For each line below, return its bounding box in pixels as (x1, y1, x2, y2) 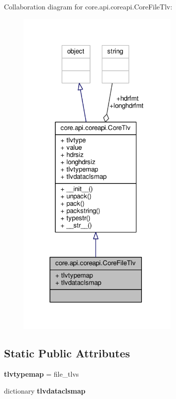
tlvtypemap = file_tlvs (4, 369, 79, 379)
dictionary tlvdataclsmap (4, 385, 86, 396)
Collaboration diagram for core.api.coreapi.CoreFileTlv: (4, 1, 173, 11)
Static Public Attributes (4, 345, 130, 361)
